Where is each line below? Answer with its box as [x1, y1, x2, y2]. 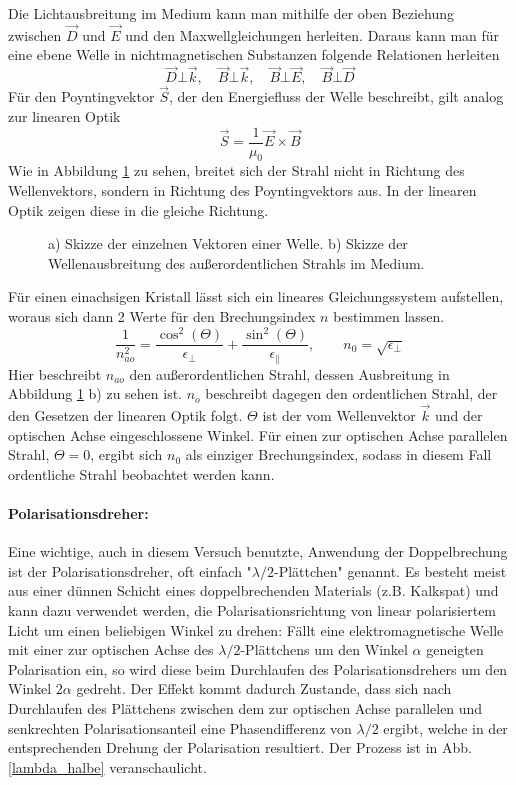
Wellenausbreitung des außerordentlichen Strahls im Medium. [48, 252, 425, 273]
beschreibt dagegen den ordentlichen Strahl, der [205, 383, 498, 404]
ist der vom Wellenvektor [262, 405, 416, 426]
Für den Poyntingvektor [8, 86, 155, 107]
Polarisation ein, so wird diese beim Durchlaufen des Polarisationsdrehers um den [8, 658, 508, 679]
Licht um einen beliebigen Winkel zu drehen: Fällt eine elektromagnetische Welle [8, 619, 504, 640]
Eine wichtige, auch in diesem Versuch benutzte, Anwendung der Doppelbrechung [8, 541, 508, 562]
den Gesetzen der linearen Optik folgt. [8, 405, 243, 426]
